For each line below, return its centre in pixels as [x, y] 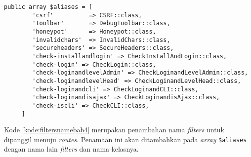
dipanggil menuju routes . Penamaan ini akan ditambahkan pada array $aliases [125, 139]
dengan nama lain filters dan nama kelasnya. [71, 149]
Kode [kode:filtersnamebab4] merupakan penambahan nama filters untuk [114, 130]
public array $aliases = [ [48, 7]
